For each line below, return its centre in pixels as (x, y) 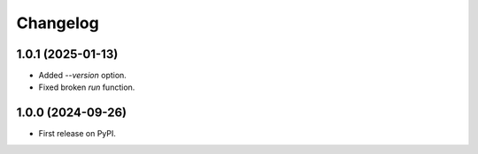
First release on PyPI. (77, 134)
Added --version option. (83, 76)
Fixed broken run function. (87, 87)
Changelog (58, 23)
